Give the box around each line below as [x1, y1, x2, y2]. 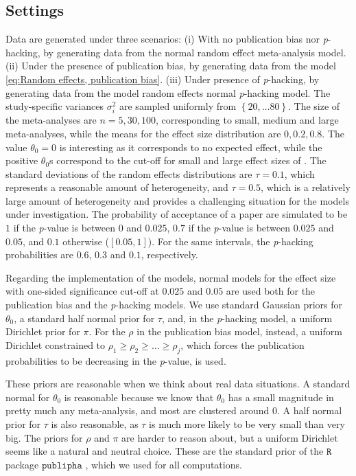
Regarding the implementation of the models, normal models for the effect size [5, 270, 336, 284]
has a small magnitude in [228, 389, 334, 404]
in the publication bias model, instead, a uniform [137, 324, 342, 339]
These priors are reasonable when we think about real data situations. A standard [5, 376, 351, 391]
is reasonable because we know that [64, 389, 214, 404]
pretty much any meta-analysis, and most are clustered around [5, 403, 270, 418]
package [5, 457, 39, 471]
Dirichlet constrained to [5, 337, 106, 352]
